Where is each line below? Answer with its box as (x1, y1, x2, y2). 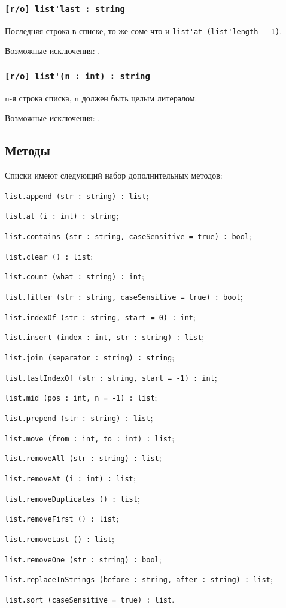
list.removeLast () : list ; (5, 532, 114, 544)
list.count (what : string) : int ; (5, 270, 144, 282)
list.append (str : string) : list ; (5, 189, 149, 201)
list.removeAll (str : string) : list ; (5, 452, 162, 464)
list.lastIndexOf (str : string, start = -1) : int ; (5, 371, 217, 383)
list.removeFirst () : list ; (5, 512, 119, 525)
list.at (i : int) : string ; (5, 209, 119, 222)
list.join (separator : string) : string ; (5, 351, 175, 363)
